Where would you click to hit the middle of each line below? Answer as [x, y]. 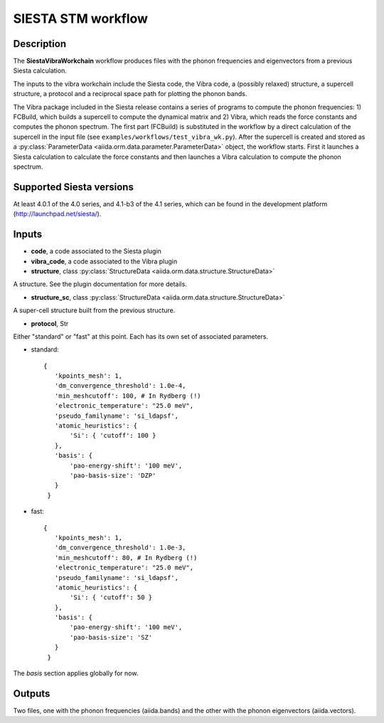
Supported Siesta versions [74, 187]
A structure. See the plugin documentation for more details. [100, 284]
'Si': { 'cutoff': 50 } [111, 597]
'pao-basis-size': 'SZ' [111, 637]
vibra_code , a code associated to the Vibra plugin [104, 261]
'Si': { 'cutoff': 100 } [113, 436]
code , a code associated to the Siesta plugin [96, 251]
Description [40, 44]
